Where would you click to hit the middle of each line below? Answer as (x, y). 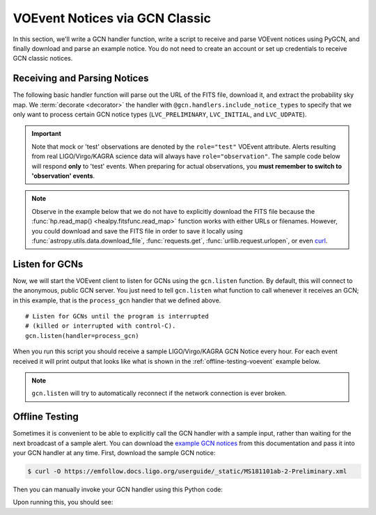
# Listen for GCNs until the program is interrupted (117, 316)
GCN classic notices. (43, 59)
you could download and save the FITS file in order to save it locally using (137, 231)
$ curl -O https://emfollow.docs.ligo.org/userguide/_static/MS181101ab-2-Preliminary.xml (187, 471)
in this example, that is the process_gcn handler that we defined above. (117, 300)
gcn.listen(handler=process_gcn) (82, 336)
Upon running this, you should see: (63, 502)
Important (47, 134)
